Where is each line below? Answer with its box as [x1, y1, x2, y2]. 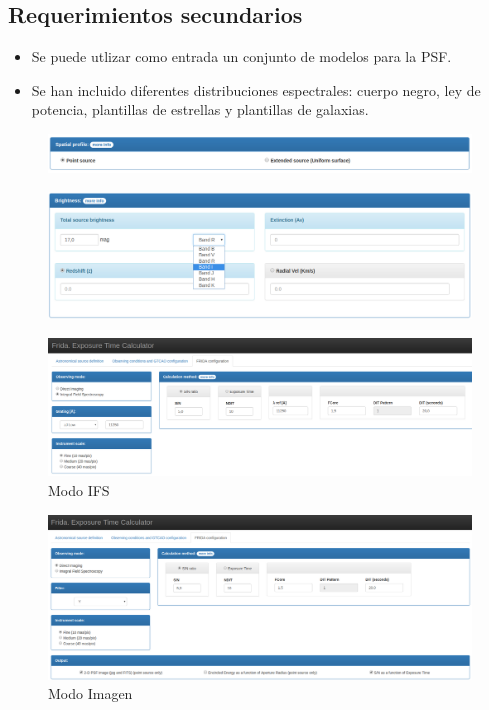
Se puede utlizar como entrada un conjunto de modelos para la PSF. [31, 46, 452, 67]
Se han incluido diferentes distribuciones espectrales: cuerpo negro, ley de [31, 79, 481, 100]
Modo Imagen [48, 683, 133, 704]
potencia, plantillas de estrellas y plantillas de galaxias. [31, 99, 369, 120]
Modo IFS [48, 479, 110, 500]
